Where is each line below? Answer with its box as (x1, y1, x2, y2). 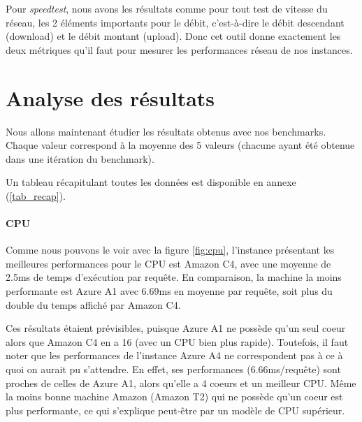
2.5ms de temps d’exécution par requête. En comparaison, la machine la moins (6, 270, 342, 284)
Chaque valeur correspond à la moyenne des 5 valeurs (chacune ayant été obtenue (6, 138, 355, 152)
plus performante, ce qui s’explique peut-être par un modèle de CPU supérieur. (6, 402, 345, 417)
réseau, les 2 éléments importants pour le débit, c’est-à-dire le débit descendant (6, 15, 345, 29)
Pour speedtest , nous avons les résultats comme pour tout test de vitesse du (6, 1, 328, 15)
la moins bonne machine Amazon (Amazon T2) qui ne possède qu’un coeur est (6, 389, 343, 404)
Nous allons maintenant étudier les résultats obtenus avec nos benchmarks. (6, 124, 326, 138)
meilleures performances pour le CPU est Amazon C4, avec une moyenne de (6, 256, 331, 270)
